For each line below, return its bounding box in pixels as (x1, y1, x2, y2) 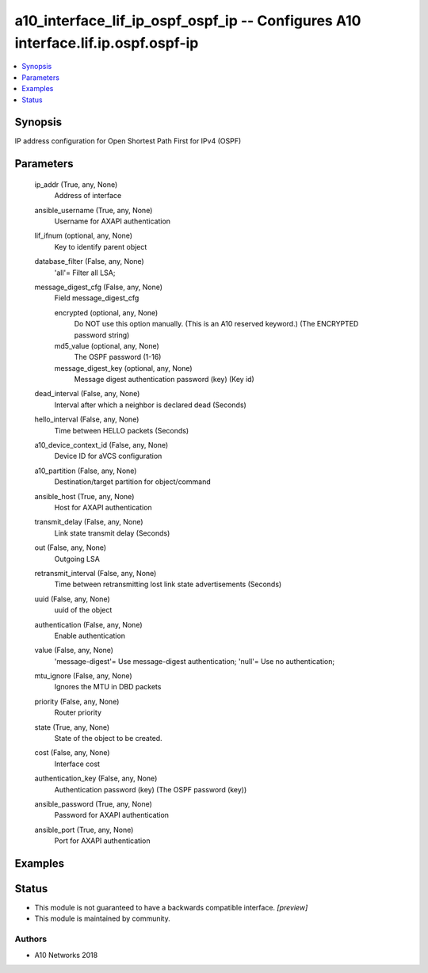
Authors (14, 933, 48, 944)
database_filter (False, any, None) (34, 257, 144, 266)
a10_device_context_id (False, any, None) (34, 441, 169, 450)
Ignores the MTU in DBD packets (54, 682, 162, 692)
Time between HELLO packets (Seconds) (54, 425, 189, 435)
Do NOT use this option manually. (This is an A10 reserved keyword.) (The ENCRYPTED (74, 319, 359, 329)
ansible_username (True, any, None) (34, 205, 153, 215)
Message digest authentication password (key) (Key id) (74, 375, 255, 384)
